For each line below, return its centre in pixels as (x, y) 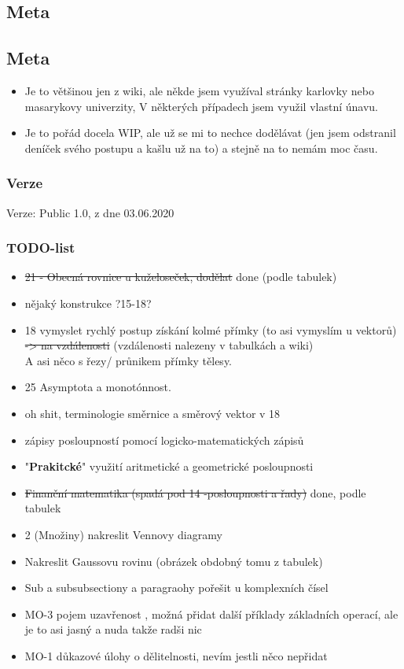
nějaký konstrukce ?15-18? (88, 303)
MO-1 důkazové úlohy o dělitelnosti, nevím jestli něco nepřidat (176, 655)
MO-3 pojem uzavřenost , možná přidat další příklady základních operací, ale (211, 614)
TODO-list (41, 248)
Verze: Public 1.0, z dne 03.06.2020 (90, 212)
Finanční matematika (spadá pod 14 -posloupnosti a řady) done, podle (195, 492)
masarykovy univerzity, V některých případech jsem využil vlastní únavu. (201, 106)
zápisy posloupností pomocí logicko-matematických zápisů (164, 440)
